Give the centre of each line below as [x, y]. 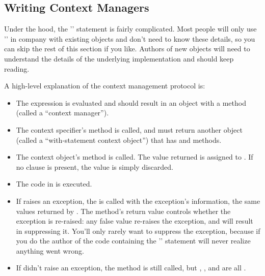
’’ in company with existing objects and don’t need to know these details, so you [130, 38]
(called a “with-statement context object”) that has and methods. [119, 140]
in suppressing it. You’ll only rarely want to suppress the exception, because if [138, 231]
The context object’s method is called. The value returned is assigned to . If [135, 157]
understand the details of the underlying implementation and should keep [119, 58]
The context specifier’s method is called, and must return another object [129, 129]
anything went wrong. [50, 250]
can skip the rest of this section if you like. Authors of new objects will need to [127, 49]
